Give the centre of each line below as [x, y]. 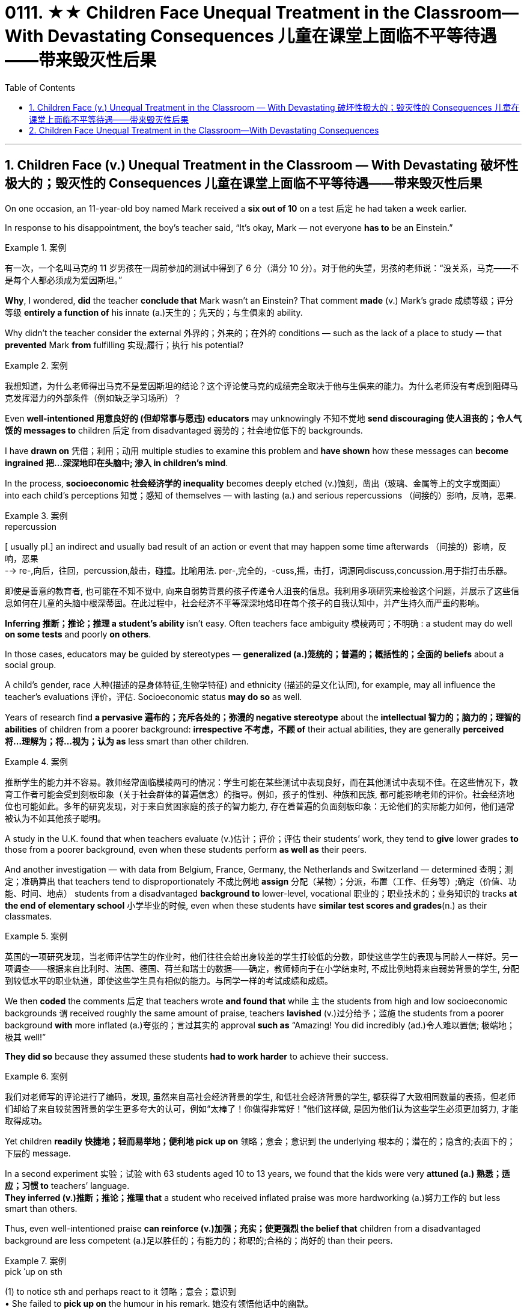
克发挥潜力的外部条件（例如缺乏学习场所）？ [93, 398]
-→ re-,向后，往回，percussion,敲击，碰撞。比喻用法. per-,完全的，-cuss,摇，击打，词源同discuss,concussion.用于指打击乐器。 [258, 570]
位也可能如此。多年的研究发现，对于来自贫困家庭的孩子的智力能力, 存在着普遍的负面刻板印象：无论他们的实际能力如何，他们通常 [260, 806]
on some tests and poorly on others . [78, 634]
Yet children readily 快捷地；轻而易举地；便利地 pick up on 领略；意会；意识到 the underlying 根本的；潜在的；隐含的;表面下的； [260, 1141]
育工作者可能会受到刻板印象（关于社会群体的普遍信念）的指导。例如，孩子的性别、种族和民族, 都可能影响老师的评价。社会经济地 [260, 794]
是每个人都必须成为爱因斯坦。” [64, 280]
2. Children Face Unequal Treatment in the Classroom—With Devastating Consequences [204, 130]
